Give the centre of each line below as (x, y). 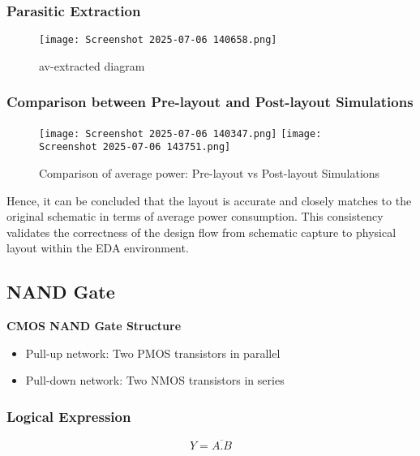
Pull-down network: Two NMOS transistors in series (155, 380)
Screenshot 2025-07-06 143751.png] (135, 147)
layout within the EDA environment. (98, 248)
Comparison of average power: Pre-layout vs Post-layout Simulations (210, 173)
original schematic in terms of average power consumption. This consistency (195, 216)
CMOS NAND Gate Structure (94, 326)
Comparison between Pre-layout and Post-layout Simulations (210, 102)
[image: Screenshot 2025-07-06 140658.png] (158, 40)
